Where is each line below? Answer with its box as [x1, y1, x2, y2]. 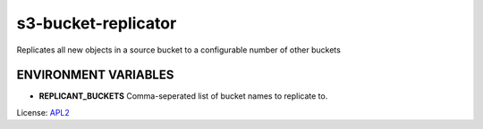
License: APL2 [16, 107, 71, 117]
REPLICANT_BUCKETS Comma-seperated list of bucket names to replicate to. [38, 91, 328, 101]
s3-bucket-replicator [16, 13, 177, 33]
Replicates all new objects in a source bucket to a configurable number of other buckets [16, 44, 342, 55]
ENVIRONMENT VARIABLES [16, 68, 174, 83]
